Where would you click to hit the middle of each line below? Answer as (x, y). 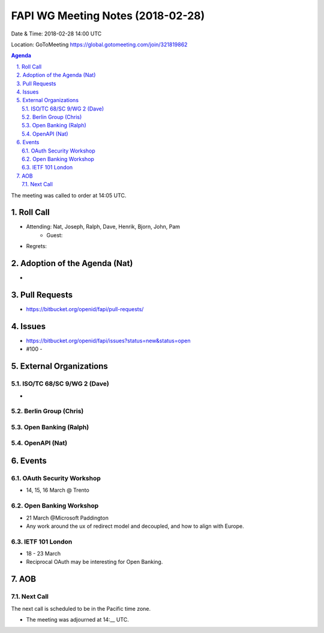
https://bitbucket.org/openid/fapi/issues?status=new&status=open (108, 341)
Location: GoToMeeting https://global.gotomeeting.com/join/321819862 (99, 44)
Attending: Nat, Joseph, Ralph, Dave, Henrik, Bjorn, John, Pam (103, 227)
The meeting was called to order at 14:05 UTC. (69, 195)
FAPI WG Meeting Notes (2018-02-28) (108, 16)
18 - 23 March (43, 554)
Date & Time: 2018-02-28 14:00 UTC (56, 34)
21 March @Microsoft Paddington (67, 518)
